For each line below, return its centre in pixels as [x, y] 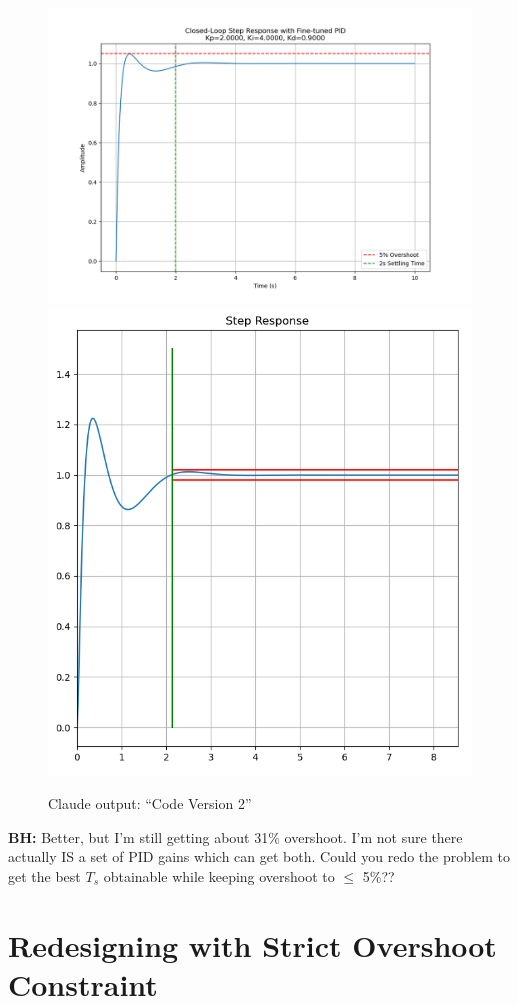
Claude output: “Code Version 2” [150, 803]
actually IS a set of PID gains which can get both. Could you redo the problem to [259, 856]
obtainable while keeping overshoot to [219, 875]
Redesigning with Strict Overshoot [252, 944]
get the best [44, 875]
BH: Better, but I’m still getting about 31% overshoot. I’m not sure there [235, 836]
